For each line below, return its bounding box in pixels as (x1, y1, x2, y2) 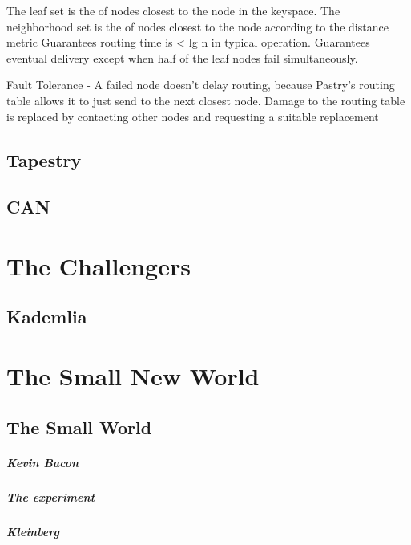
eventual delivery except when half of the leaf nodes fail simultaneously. (6, 49, 358, 66)
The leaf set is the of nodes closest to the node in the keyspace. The (6, 2, 340, 18)
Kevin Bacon (6, 453, 79, 470)
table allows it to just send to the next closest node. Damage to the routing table (6, 92, 405, 108)
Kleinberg (6, 523, 59, 539)
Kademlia (6, 304, 87, 329)
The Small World (6, 414, 152, 439)
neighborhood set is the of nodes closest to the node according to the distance (6, 18, 389, 35)
